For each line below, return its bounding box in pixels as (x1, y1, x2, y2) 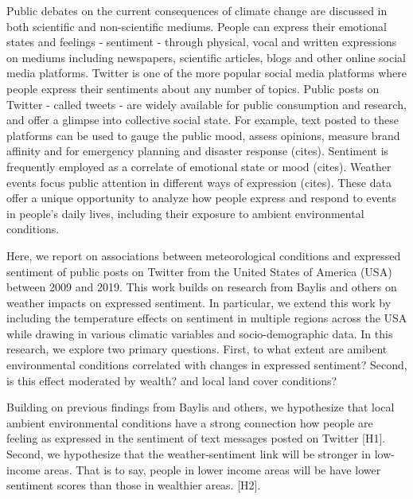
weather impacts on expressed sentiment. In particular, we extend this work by (6, 294, 392, 310)
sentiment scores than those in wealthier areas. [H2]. (6, 477, 261, 493)
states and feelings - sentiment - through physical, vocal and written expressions (6, 33, 397, 50)
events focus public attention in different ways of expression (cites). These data (6, 173, 392, 190)
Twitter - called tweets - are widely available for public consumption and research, (6, 96, 407, 112)
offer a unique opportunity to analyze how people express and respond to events (6, 189, 397, 206)
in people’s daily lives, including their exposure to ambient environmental (6, 205, 364, 221)
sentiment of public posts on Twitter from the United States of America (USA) (6, 263, 392, 279)
